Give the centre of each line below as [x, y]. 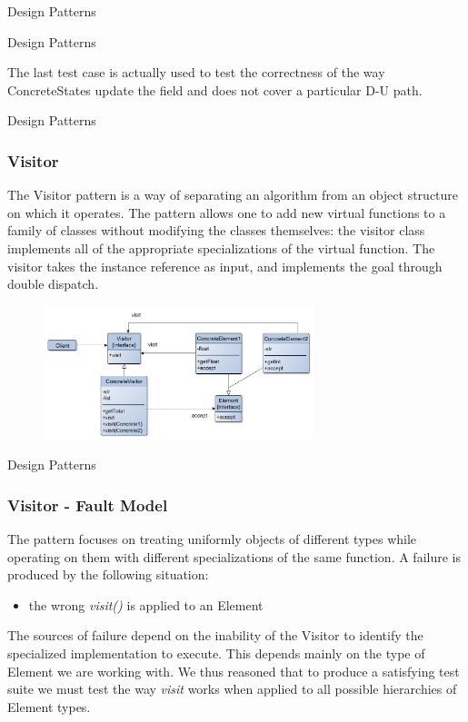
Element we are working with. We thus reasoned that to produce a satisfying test [234, 671]
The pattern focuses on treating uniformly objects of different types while [212, 538]
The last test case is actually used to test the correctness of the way [196, 72]
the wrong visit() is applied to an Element [146, 604]
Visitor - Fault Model [88, 504]
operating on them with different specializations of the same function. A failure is [234, 556]
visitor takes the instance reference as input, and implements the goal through [225, 266]
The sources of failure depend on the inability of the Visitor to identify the [215, 635]
